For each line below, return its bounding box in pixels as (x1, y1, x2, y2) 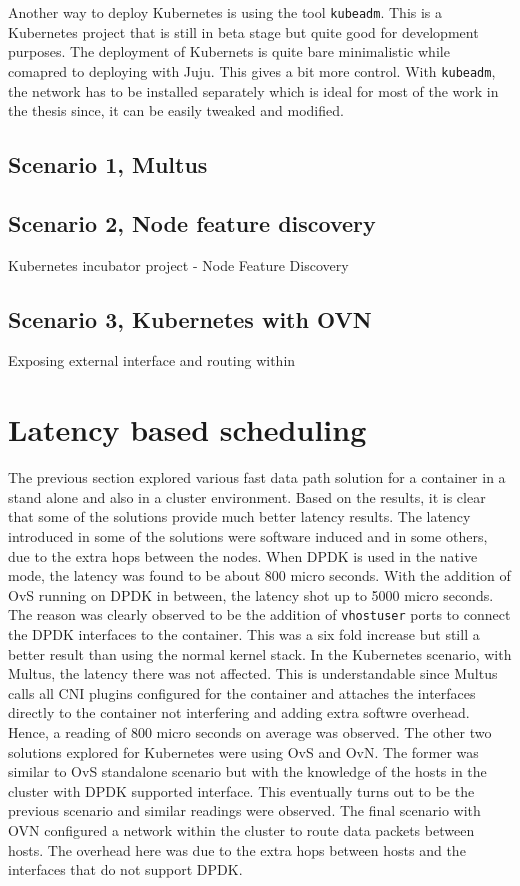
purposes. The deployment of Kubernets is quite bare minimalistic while (8, 41, 450, 62)
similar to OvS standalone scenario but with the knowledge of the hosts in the (8, 761, 487, 782)
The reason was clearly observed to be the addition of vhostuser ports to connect (8, 604, 511, 625)
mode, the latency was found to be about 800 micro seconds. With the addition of (8, 565, 511, 586)
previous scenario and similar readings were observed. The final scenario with (8, 800, 481, 821)
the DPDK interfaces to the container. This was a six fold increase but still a (8, 624, 480, 644)
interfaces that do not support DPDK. (8, 859, 243, 880)
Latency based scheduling (8, 409, 367, 450)
